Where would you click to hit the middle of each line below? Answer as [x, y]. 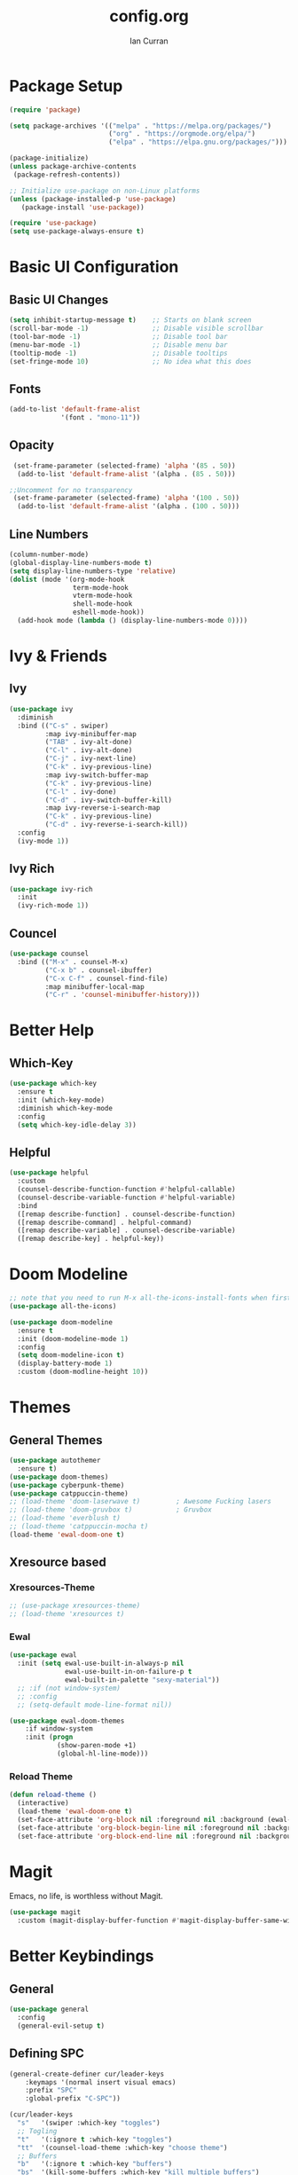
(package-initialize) [49, 158]
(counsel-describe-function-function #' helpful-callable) [127, 1190]
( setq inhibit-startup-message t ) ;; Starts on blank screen [130, 320]
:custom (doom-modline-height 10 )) [83, 1372]
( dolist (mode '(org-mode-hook [67, 579]
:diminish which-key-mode [65, 1108]
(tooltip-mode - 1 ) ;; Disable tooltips [118, 353]
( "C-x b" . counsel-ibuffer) [98, 970]
